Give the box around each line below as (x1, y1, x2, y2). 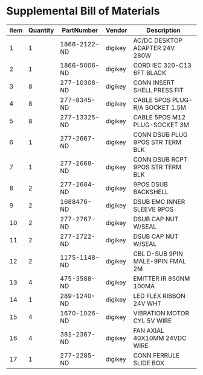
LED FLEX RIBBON (133, 291, 185, 300)
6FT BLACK (133, 68, 167, 77)
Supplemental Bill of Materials (6, 4, 160, 18)
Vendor (105, 26, 128, 34)
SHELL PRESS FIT (133, 86, 184, 94)
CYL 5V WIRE (133, 317, 172, 325)
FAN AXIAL (133, 326, 164, 335)
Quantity (28, 26, 54, 34)
